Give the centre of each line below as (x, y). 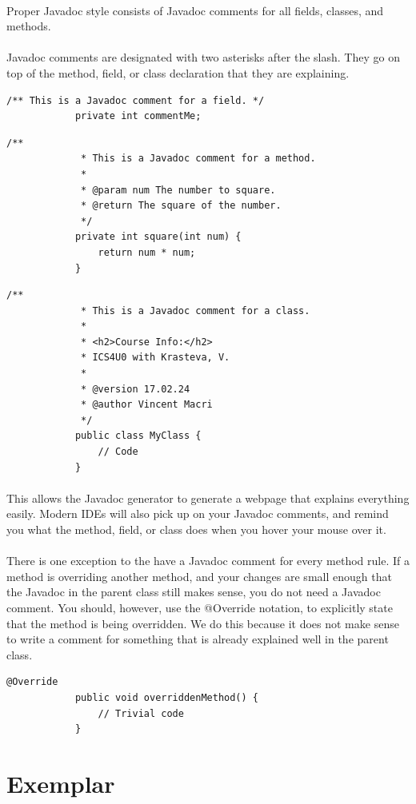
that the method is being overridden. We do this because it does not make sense (203, 623)
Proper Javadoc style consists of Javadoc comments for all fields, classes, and (195, 10)
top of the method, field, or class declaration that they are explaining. (178, 72)
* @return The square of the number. (181, 206)
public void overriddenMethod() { (166, 697)
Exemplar (61, 783)
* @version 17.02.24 (136, 389)
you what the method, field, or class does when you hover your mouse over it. (196, 529)
